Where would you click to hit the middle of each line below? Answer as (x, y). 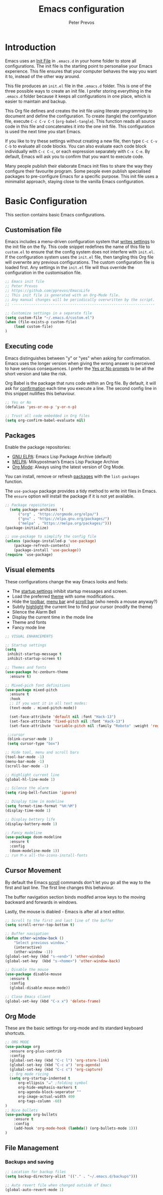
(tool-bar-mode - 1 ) (25, 757)
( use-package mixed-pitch (31, 690)
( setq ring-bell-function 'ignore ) (41, 793)
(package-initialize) (27, 528)
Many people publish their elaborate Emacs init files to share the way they (79, 166)
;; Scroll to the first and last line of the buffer (59, 920)
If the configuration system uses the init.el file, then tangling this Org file (79, 257)
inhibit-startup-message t (34, 654)
